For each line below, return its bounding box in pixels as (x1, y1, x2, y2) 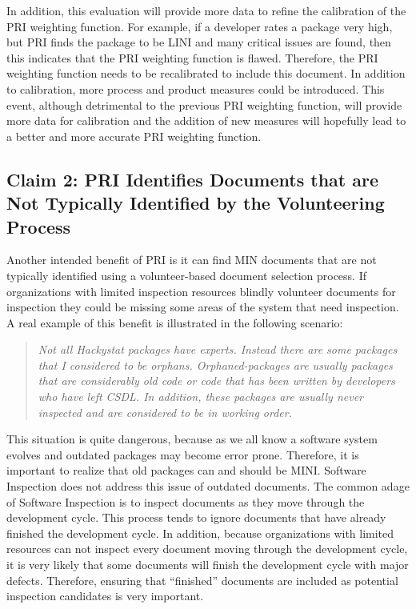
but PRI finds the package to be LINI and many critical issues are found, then (6, 34, 391, 50)
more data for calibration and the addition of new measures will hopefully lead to (6, 112, 406, 129)
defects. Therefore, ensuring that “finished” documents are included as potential (6, 571, 398, 588)
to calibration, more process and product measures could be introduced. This (6, 80, 385, 97)
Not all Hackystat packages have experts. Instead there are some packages (38, 341, 398, 358)
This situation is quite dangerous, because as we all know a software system (6, 431, 378, 447)
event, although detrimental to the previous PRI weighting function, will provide (6, 96, 402, 113)
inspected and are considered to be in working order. (38, 403, 293, 420)
